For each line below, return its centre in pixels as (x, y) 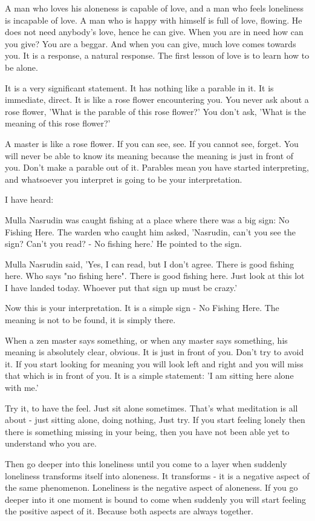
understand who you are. (51, 443)
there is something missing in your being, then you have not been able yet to (147, 431)
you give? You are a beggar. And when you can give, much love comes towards (151, 43)
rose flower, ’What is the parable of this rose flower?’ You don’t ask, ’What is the (156, 111)
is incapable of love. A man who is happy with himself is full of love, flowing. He (154, 20)
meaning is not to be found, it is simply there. (90, 320)
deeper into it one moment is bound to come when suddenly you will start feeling (156, 499)
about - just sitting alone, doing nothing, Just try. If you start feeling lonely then (155, 420)
